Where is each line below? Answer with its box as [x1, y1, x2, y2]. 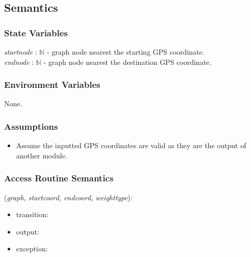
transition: [16, 209, 48, 220]
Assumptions [4, 120, 58, 132]
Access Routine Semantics [4, 172, 114, 184]
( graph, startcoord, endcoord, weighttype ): [4, 192, 133, 202]
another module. [16, 150, 67, 160]
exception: [16, 243, 48, 254]
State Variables [4, 26, 68, 39]
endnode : [4, 56, 34, 67]
